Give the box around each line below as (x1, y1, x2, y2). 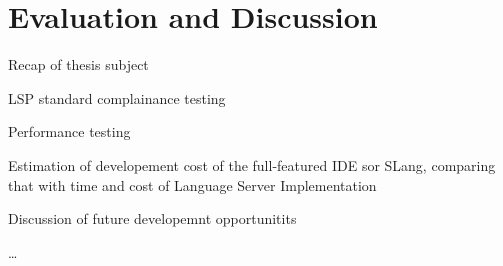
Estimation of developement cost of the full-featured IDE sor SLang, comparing (8, 154, 496, 175)
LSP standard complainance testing (8, 87, 226, 108)
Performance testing (8, 121, 131, 142)
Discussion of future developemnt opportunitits (8, 208, 297, 229)
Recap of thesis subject (8, 54, 149, 75)
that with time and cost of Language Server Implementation (8, 174, 377, 195)
